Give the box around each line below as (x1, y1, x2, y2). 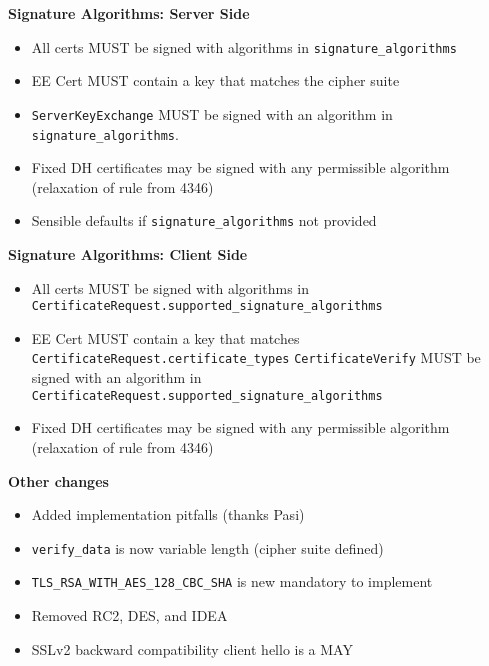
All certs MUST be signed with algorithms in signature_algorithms (31, 36, 457, 57)
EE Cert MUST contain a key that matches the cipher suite (31, 70, 400, 91)
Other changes (8, 470, 109, 491)
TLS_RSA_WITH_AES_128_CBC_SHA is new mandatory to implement (31, 571, 433, 592)
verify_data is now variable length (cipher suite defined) (31, 537, 384, 558)
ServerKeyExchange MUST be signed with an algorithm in (31, 103, 393, 124)
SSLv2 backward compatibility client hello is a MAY (31, 638, 353, 659)
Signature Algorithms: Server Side (8, 3, 250, 23)
